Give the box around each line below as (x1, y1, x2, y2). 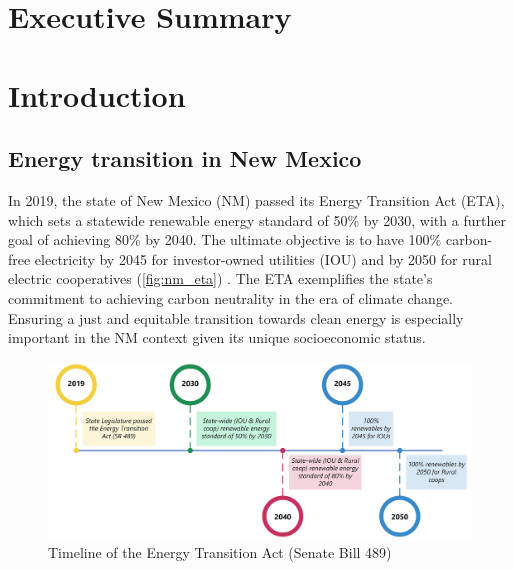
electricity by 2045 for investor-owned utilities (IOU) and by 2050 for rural (34, 248, 492, 269)
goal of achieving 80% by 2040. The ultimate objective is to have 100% (8, 229, 442, 250)
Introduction (8, 74, 186, 115)
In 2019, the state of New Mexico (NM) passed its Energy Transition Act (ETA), (8, 189, 505, 210)
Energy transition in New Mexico (8, 143, 362, 174)
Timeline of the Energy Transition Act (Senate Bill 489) (48, 542, 392, 563)
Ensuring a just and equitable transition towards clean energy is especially (8, 307, 464, 328)
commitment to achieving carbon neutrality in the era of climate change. (8, 287, 453, 308)
